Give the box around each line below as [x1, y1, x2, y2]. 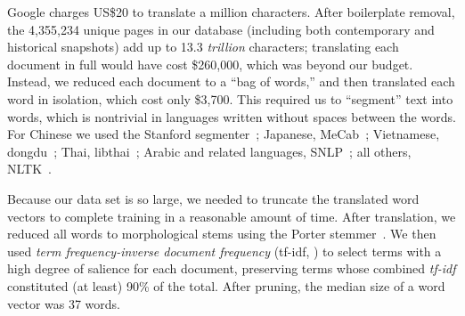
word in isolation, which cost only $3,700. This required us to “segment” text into [7, 89, 453, 108]
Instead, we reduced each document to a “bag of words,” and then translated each [7, 72, 455, 91]
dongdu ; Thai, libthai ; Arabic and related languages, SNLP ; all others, [7, 142, 412, 160]
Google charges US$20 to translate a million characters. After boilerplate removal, [7, 3, 455, 20]
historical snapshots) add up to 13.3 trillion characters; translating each [7, 37, 399, 56]
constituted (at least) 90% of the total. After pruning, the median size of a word [7, 276, 445, 295]
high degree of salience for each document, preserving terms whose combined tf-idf [7, 259, 456, 278]
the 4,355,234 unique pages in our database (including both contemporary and [7, 20, 435, 38]
